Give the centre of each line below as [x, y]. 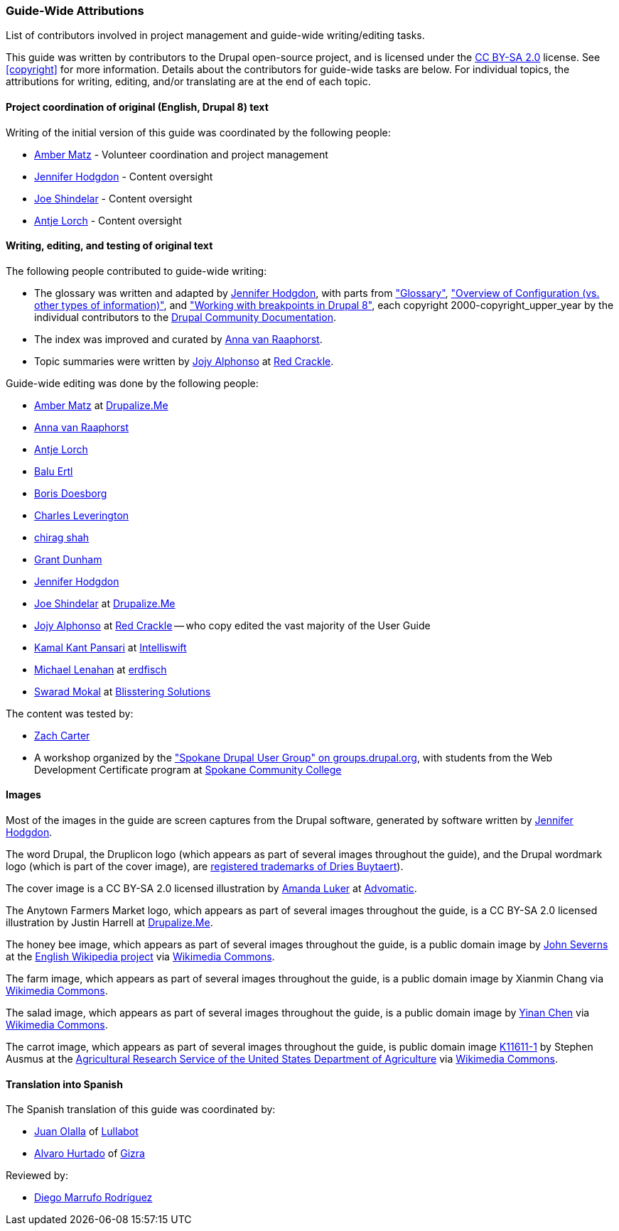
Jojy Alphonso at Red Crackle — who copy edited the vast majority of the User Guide [232, 625]
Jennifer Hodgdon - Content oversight [124, 176]
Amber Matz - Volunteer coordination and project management [181, 154]
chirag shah [62, 537]
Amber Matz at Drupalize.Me [101, 405]
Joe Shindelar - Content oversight [113, 198]
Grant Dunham [68, 559]
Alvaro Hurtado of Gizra [90, 1154]
